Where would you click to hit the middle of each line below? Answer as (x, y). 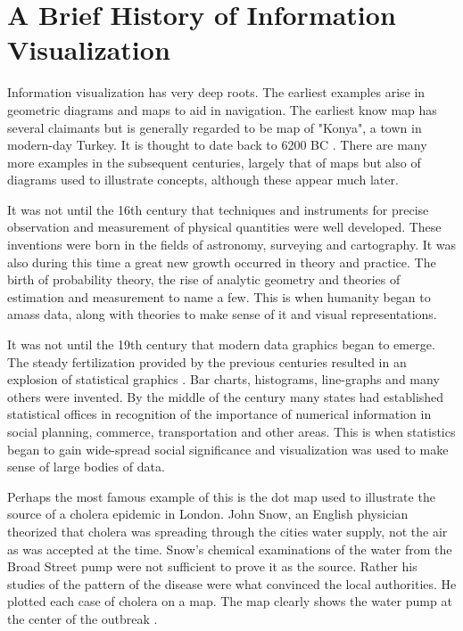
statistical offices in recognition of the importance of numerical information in (219, 414)
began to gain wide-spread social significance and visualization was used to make (228, 449)
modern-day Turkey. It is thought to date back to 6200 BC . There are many (217, 145)
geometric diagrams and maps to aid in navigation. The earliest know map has (222, 109)
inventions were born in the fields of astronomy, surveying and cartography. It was (232, 245)
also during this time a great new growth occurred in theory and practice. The (222, 262)
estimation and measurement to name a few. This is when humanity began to (219, 296)
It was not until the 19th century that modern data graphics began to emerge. (221, 344)
